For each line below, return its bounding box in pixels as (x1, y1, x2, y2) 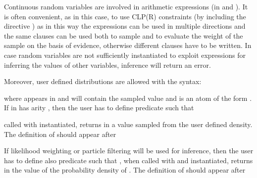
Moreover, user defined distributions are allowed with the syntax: (4, 76, 202, 87)
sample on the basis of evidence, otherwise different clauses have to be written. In (4, 40, 252, 50)
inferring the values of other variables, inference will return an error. (4, 59, 211, 70)
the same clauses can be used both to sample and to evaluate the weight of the (4, 30, 243, 41)
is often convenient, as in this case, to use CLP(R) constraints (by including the (4, 11, 246, 21)
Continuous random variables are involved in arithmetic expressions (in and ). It (4, 1, 248, 11)
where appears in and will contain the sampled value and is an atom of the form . (4, 92, 252, 103)
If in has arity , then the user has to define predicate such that (4, 102, 194, 113)
